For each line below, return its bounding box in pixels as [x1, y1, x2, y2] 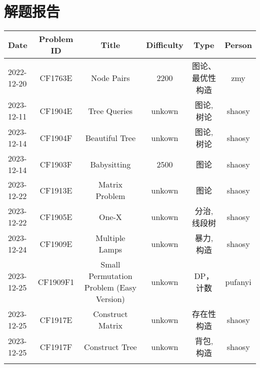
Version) [95, 293, 125, 305]
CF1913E [39, 184, 72, 196]
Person [224, 38, 252, 50]
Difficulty [146, 38, 183, 50]
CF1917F [39, 340, 72, 352]
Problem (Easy [84, 281, 136, 293]
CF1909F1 [37, 275, 74, 287]
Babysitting [90, 158, 131, 170]
